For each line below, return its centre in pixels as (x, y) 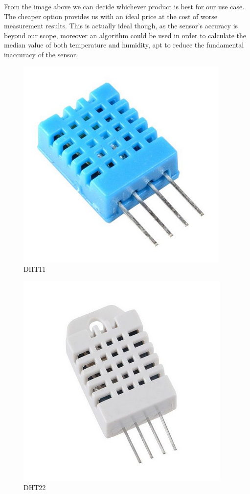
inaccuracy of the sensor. (41, 54)
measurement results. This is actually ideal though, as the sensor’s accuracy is (121, 26)
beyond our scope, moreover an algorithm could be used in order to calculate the (125, 35)
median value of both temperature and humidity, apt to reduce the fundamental (124, 45)
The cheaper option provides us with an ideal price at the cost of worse (111, 16)
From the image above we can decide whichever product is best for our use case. (124, 6)
